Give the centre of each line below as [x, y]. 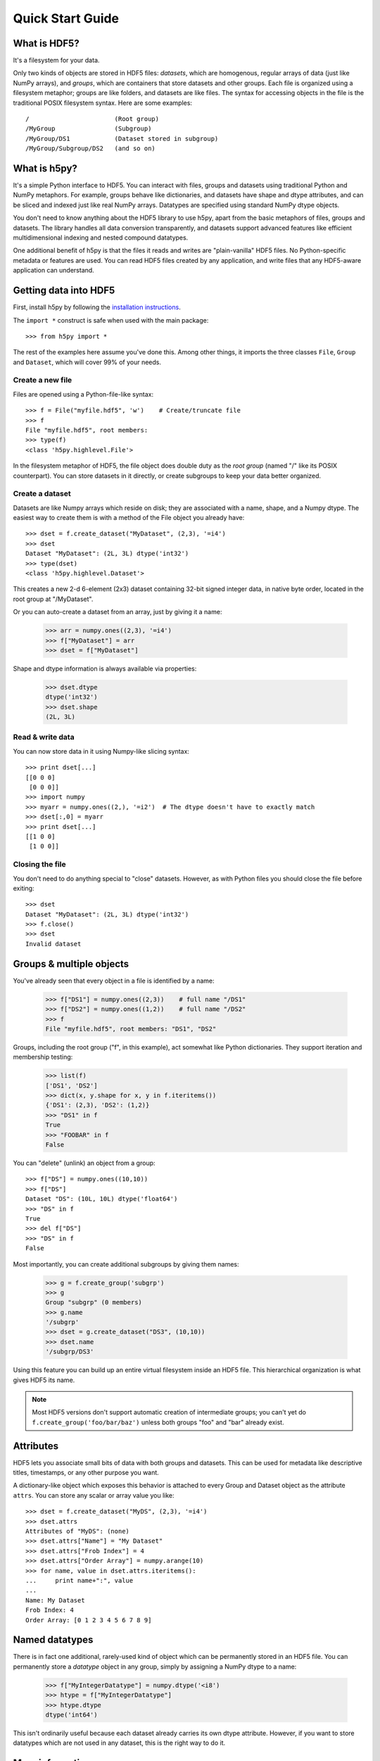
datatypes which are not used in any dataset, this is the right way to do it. [119, 1743]
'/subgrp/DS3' [70, 1352]
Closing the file [39, 864]
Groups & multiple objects [71, 964]
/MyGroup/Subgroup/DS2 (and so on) [91, 149]
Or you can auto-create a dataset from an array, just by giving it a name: [118, 612]
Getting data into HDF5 [64, 291]
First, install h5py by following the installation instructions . [97, 307]
